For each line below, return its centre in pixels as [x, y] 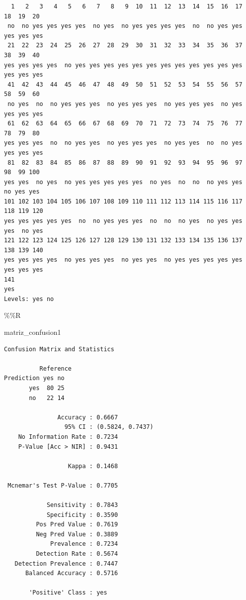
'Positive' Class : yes [68, 593]
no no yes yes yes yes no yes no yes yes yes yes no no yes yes [125, 26]
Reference [56, 368]
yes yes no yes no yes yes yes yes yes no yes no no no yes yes [123, 182]
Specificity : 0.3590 [82, 515]
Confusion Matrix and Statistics [59, 349]
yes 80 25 [47, 388]
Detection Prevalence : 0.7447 [66, 563]
